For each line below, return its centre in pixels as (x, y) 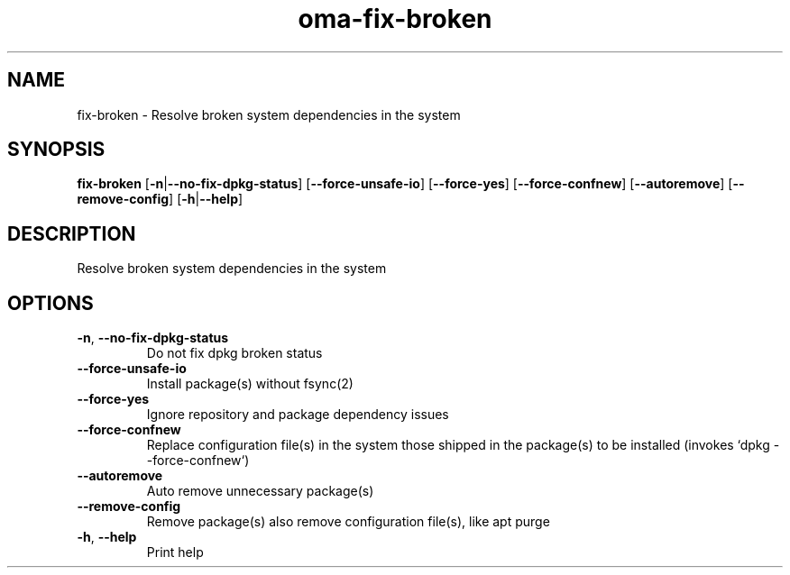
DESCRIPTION (72, 233)
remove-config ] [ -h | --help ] (160, 199)
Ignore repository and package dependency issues (298, 415)
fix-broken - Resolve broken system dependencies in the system (269, 114)
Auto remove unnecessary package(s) (260, 491)
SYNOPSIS (56, 150)
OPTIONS (51, 303)
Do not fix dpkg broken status (234, 353)
